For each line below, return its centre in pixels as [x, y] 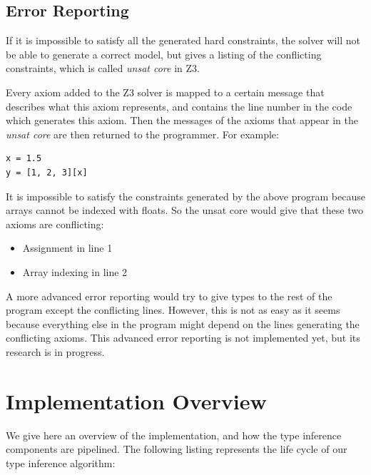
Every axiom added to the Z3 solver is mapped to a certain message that [165, 92]
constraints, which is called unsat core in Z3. [103, 68]
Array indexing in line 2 [75, 271]
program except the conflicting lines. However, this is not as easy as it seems [173, 310]
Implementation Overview [136, 400]
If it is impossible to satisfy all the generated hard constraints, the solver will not [183, 40]
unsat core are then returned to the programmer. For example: [142, 134]
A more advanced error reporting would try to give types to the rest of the [169, 296]
